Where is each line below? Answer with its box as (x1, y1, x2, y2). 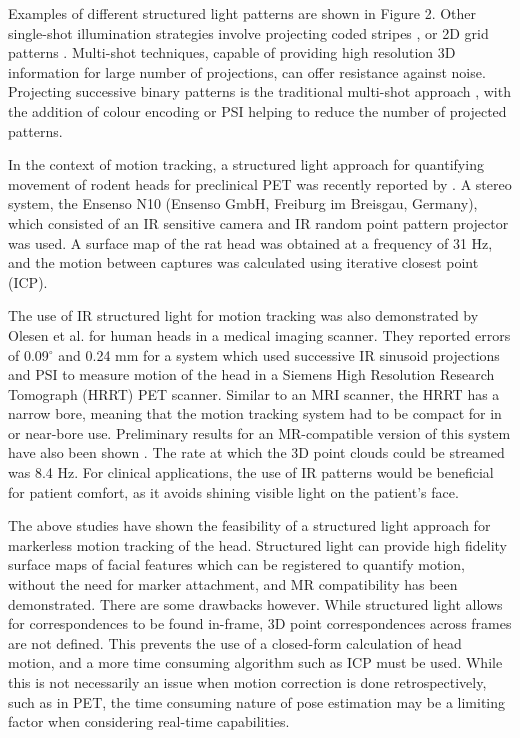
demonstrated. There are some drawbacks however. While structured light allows (8, 593, 503, 614)
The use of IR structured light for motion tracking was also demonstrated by (8, 305, 479, 326)
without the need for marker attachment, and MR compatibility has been (8, 574, 458, 595)
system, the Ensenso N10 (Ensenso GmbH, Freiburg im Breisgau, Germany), (8, 193, 478, 214)
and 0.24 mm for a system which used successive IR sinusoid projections (58, 344, 500, 365)
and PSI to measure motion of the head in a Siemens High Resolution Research (8, 364, 495, 385)
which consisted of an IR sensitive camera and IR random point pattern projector (8, 212, 509, 233)
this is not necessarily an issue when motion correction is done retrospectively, (8, 672, 487, 692)
